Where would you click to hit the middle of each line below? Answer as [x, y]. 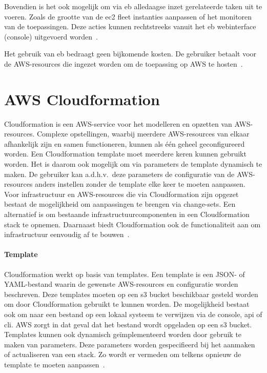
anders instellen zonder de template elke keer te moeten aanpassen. [140, 184]
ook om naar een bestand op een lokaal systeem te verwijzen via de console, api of [133, 314]
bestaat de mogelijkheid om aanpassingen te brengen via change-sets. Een [120, 204]
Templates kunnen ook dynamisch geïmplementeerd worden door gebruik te [123, 334]
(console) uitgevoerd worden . [51, 36]
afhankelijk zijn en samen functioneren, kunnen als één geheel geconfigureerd [125, 143]
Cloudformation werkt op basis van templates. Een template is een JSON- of [125, 274]
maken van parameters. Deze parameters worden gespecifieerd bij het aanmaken [130, 344]
